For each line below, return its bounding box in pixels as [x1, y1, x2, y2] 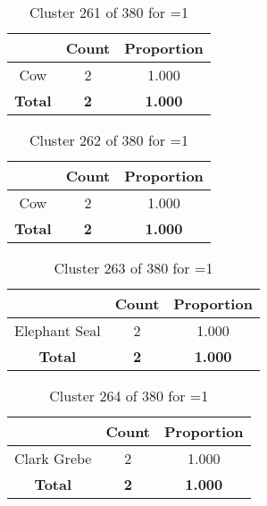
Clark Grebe [14, 448, 92, 468]
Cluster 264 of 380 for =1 [49, 385, 209, 406]
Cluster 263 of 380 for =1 [54, 257, 213, 278]
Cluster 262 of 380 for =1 [29, 130, 188, 150]
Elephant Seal [14, 320, 101, 341]
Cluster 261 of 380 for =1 [29, 2, 188, 22]
